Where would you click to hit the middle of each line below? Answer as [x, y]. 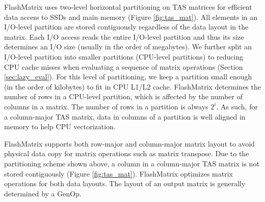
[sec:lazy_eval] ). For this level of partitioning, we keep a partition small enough [128, 77]
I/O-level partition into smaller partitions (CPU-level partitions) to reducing [124, 56]
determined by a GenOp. [43, 193]
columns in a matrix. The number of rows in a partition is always [106, 106]
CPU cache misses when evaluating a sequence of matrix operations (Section [124, 66]
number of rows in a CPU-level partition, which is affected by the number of [123, 96]
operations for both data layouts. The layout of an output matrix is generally [125, 183]
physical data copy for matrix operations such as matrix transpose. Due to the [127, 153]
